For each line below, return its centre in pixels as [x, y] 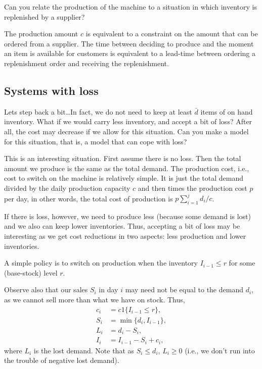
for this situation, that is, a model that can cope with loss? [96, 141]
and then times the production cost [192, 188]
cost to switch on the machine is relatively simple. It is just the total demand [124, 178]
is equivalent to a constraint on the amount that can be [172, 34]
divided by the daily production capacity [67, 188]
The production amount [41, 34]
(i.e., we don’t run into [220, 350]
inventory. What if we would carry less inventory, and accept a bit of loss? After [128, 121]
